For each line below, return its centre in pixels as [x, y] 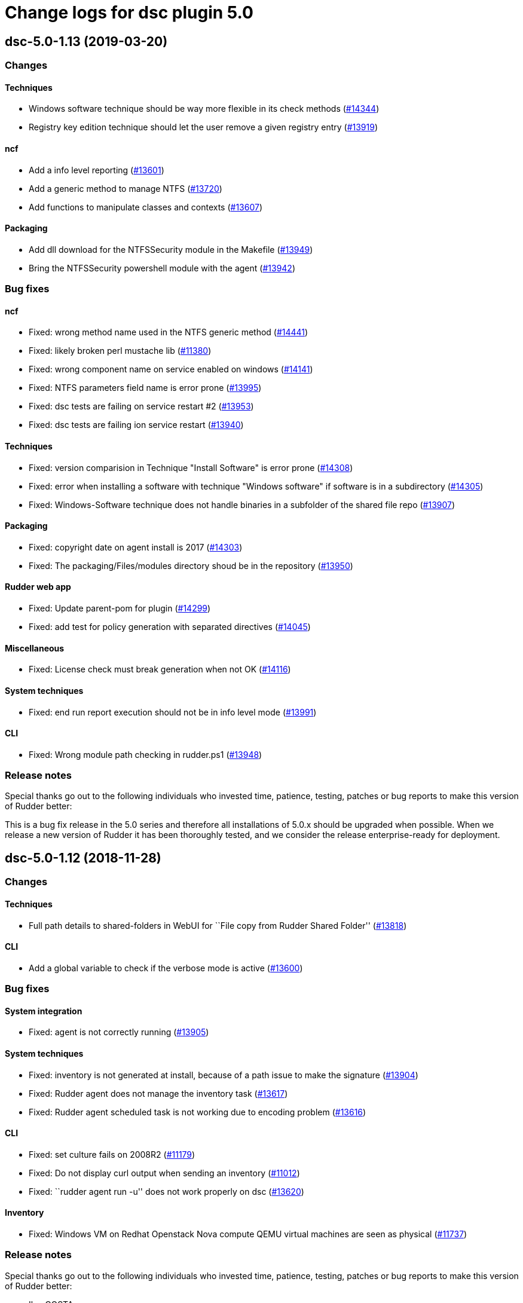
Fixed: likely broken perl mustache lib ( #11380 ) [120, 351]
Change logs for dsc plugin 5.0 [129, 13]
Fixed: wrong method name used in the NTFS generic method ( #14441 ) [169, 332]
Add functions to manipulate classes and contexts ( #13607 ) [146, 207]
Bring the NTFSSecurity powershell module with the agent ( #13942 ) [162, 268]
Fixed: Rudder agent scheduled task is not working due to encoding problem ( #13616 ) [198, 1112]
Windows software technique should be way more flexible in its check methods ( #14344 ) [204, 109]
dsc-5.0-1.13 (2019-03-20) [86, 41]
